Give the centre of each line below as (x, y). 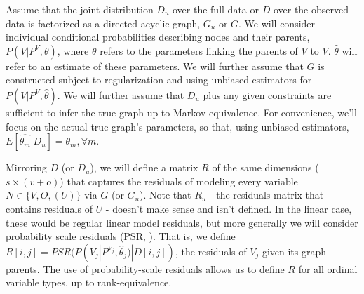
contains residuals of (49, 208)
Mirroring (26, 167)
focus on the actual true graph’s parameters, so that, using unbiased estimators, (177, 126)
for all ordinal (328, 268)
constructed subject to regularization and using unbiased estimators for (159, 80)
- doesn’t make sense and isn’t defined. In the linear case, (229, 208)
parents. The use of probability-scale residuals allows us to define (145, 268)
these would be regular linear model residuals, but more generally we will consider (182, 222)
